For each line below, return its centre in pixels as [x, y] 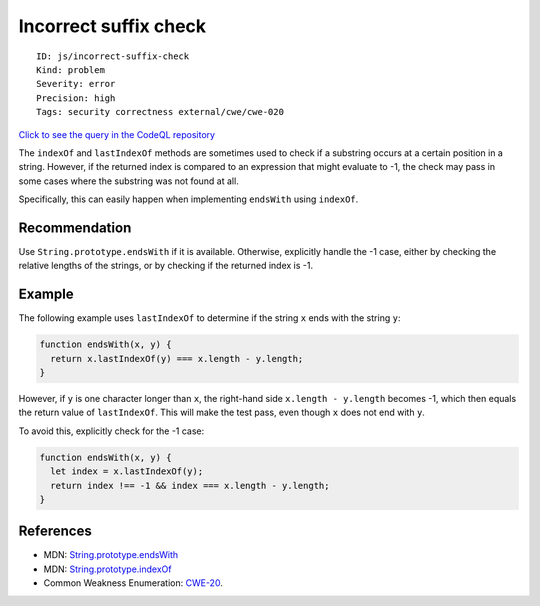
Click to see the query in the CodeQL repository [116, 134]
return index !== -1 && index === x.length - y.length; [190, 485]
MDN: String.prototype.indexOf [107, 569]
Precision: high [76, 98]
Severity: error [76, 84]
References [55, 531]
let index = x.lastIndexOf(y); [127, 471]
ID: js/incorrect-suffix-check [113, 56]
